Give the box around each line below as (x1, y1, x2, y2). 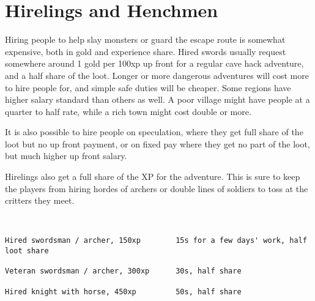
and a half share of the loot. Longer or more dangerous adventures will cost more (5, 69, 309, 81)
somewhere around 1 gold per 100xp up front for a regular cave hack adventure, (5, 57, 304, 70)
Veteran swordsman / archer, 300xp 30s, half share (5, 267, 242, 276)
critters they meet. (5, 194, 75, 207)
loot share (5, 247, 49, 256)
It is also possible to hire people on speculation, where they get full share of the (5, 125, 303, 138)
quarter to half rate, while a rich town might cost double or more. (5, 105, 251, 117)
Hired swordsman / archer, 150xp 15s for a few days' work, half (5, 236, 307, 245)
